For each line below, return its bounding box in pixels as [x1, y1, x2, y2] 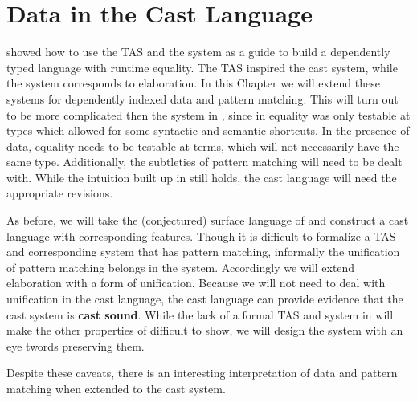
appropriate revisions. [6, 185, 113, 201]
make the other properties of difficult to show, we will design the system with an [6, 322, 403, 339]
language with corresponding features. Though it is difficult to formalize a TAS [6, 227, 396, 244]
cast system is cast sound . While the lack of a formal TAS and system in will [6, 306, 394, 323]
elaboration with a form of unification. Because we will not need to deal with [6, 274, 386, 291]
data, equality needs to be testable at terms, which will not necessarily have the [6, 137, 399, 154]
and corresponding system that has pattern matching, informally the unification [6, 243, 400, 260]
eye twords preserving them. [6, 337, 145, 354]
